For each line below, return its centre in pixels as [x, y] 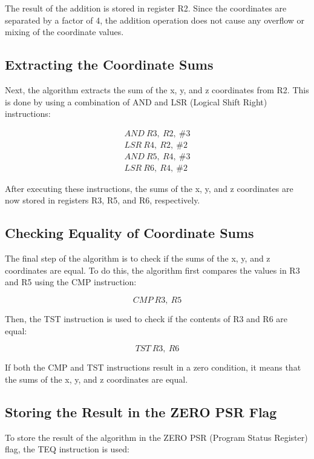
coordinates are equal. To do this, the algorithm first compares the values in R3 [152, 270]
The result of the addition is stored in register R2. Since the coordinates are [146, 8]
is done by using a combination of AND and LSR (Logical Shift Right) [136, 101]
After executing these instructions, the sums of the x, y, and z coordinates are [149, 188]
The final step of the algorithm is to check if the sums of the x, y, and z [138, 258]
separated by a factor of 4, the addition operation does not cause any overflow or [155, 20]
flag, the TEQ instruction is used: [67, 449]
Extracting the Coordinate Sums [109, 64]
